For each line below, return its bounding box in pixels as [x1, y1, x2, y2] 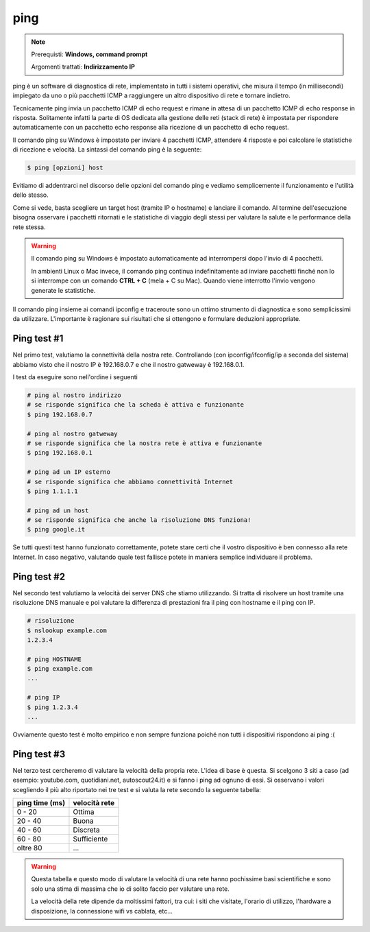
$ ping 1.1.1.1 [27, 487, 78, 495]
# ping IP [27, 693, 60, 702]
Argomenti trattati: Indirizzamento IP [31, 62, 135, 71]
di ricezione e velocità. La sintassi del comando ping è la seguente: [12, 145, 202, 154]
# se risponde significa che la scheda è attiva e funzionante [27, 401, 245, 409]
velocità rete [73, 798, 115, 808]
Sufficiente [73, 834, 108, 844]
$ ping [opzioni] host [27, 164, 103, 171]
